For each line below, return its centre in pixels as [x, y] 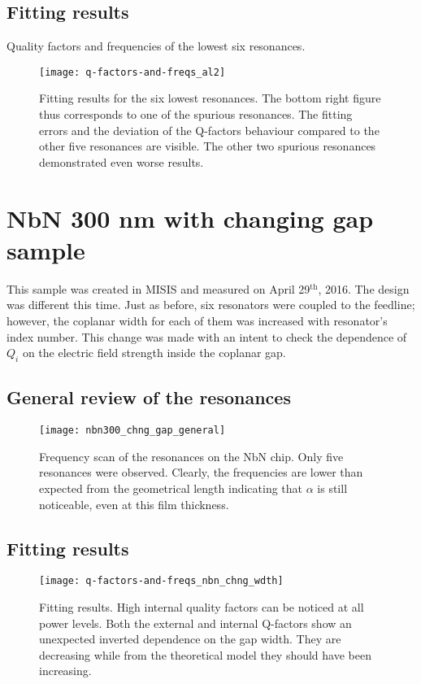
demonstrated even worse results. [122, 161]
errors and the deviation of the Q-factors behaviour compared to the [209, 130]
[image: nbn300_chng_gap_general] [132, 431]
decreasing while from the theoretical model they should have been [205, 654]
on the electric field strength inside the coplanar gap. [154, 353]
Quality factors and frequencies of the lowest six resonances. [156, 46]
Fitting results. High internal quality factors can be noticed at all [202, 607]
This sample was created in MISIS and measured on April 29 [158, 288]
